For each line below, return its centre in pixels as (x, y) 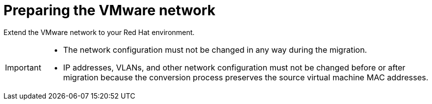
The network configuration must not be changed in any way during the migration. (215, 50)
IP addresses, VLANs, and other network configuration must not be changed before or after (234, 67)
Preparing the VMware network (110, 10)
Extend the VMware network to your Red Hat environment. (99, 32)
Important (23, 67)
